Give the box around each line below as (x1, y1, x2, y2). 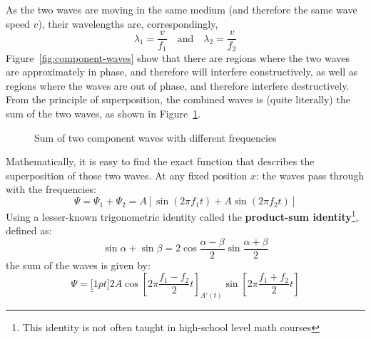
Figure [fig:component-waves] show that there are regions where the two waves (6, 50, 350, 65)
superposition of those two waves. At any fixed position (6, 167, 248, 182)
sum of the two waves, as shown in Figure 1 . (6, 106, 201, 121)
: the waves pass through (256, 167, 365, 182)
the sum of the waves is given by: (6, 257, 151, 272)
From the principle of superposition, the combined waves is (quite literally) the (6, 92, 350, 107)
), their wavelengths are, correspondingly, (38, 16, 218, 31)
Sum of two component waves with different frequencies (34, 130, 277, 145)
